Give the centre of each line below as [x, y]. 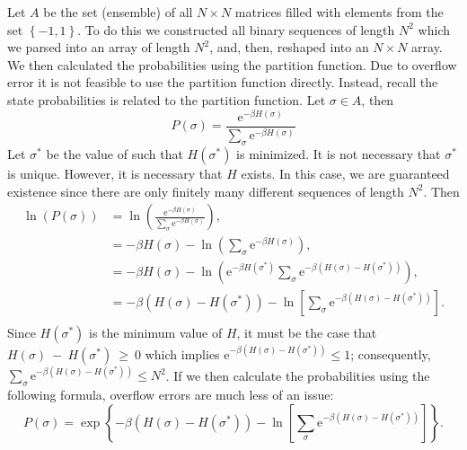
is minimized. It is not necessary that [339, 153]
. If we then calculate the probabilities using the [298, 375]
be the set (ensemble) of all [118, 12]
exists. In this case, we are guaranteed [345, 173]
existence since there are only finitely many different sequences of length [206, 191]
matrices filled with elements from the [339, 12]
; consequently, [391, 353]
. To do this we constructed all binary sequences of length [236, 29]
